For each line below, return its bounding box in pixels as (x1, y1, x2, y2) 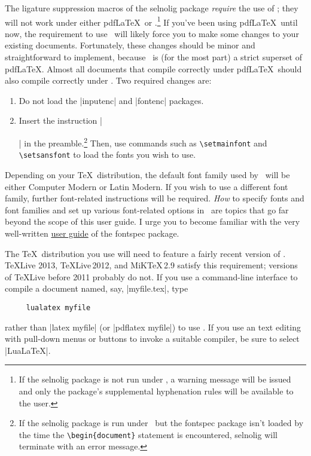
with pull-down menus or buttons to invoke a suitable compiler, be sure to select (5, 332, 300, 345)
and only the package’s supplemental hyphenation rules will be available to (19, 384, 294, 397)
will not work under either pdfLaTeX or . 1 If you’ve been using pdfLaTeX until (5, 14, 298, 28)
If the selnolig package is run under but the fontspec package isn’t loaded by (19, 417, 304, 429)
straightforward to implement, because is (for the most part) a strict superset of (5, 51, 303, 63)
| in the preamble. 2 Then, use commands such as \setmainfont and (19, 135, 267, 149)
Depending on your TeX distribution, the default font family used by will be (5, 168, 290, 180)
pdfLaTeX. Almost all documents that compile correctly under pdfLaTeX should (5, 62, 302, 75)
